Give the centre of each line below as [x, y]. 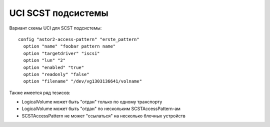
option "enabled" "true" [54, 67]
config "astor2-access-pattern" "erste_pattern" [79, 39]
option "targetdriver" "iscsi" [61, 53]
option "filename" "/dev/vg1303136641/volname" [83, 81]
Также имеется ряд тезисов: [40, 92]
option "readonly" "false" [56, 74]
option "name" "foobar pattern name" [69, 46]
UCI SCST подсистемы [59, 13]
